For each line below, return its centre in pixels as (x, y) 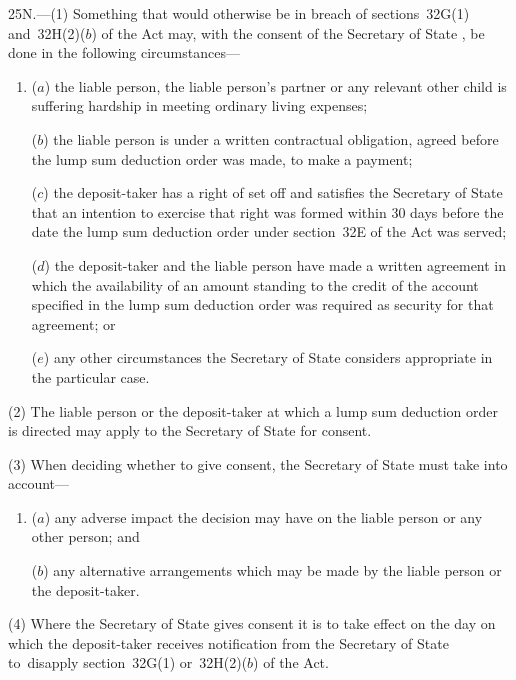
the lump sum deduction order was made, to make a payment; (222, 158)
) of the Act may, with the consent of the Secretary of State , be (288, 32)
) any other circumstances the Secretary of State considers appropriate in (268, 357)
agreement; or (73, 323)
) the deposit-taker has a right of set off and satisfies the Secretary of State (273, 192)
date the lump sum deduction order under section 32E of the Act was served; (269, 231)
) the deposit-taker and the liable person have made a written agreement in (275, 264)
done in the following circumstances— (124, 52)
